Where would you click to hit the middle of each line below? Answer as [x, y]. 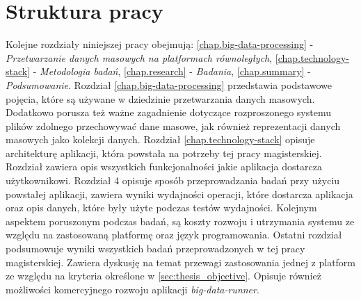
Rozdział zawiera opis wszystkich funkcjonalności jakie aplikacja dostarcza [164, 166]
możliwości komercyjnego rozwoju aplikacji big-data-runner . [133, 289]
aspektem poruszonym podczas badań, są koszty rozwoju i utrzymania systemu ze [180, 221]
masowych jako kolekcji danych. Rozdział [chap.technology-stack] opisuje [160, 139]
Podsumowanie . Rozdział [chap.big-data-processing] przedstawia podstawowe [169, 84]
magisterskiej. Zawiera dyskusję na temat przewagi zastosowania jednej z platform [181, 262]
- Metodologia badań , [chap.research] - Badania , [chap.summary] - [172, 71]
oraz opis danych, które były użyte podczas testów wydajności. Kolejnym [161, 208]
